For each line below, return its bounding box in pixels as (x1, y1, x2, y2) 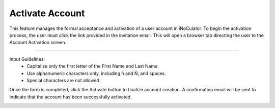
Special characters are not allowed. (26, 77, 101, 83)
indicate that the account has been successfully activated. (9, 94, 132, 100)
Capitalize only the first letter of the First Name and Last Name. (26, 63, 159, 69)
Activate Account (9, 8, 85, 19)
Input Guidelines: (9, 56, 45, 62)
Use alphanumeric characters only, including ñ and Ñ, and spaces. (26, 70, 167, 76)
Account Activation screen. (9, 40, 67, 46)
